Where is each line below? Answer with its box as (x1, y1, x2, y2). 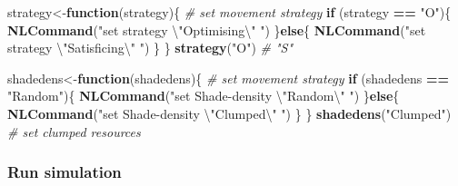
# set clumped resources (7, 122, 141, 141)
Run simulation (7, 161, 122, 183)
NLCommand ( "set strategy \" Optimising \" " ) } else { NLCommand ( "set (7, 20, 426, 39)
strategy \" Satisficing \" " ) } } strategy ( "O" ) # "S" (7, 38, 294, 57)
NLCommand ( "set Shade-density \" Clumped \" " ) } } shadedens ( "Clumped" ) (7, 103, 452, 122)
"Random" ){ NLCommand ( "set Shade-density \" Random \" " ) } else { (7, 86, 400, 105)
